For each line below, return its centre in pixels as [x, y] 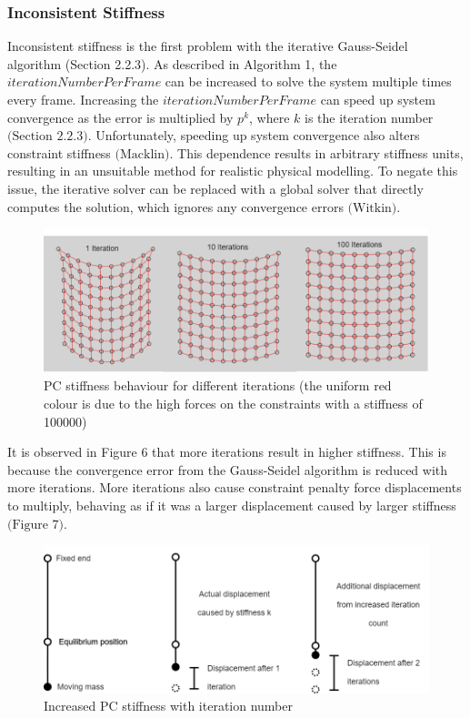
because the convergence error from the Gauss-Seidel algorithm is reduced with [228, 469]
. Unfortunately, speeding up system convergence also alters [254, 135]
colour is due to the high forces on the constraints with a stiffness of [233, 403]
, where [270, 117]
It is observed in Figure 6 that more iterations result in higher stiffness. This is [227, 452]
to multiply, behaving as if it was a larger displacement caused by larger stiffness [232, 505]
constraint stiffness [59, 152]
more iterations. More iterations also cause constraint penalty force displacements [235, 487]
